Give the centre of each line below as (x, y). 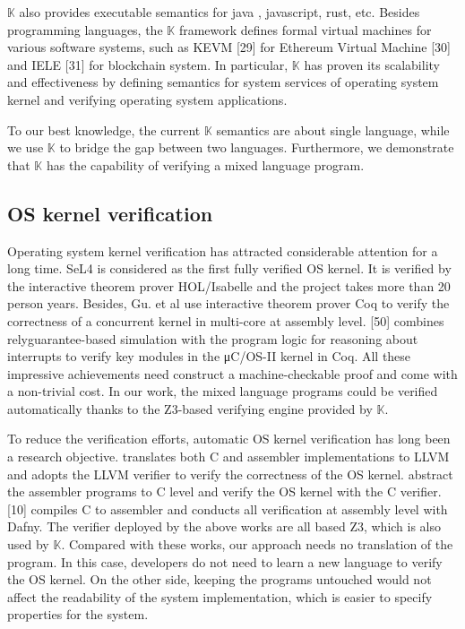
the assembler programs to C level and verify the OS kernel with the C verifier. (224, 491)
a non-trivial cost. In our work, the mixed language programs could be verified (223, 391)
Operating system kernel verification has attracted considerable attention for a (223, 250)
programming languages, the (85, 29)
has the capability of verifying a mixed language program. (205, 164)
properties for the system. (78, 614)
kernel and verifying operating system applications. (147, 99)
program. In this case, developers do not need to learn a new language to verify (225, 561)
